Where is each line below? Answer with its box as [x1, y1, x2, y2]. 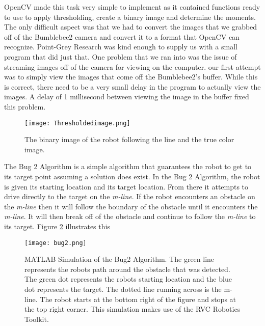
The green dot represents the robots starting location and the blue [24, 274, 232, 284]
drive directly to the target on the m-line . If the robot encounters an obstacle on [4, 191, 255, 202]
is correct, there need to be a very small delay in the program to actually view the [4, 81, 261, 92]
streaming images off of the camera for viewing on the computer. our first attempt [4, 61, 261, 72]
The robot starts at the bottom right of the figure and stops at [40, 293, 236, 304]
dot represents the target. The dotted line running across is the [24, 283, 222, 294]
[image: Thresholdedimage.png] [24, 119, 130, 127]
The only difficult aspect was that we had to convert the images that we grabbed [4, 21, 257, 32]
